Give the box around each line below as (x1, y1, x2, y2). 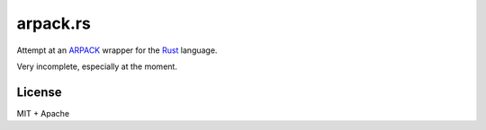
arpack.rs (16, 13, 92, 33)
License (16, 84, 62, 100)
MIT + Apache (16, 108, 70, 118)
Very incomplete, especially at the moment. (16, 61, 177, 72)
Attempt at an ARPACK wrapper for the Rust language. (16, 45, 218, 56)
